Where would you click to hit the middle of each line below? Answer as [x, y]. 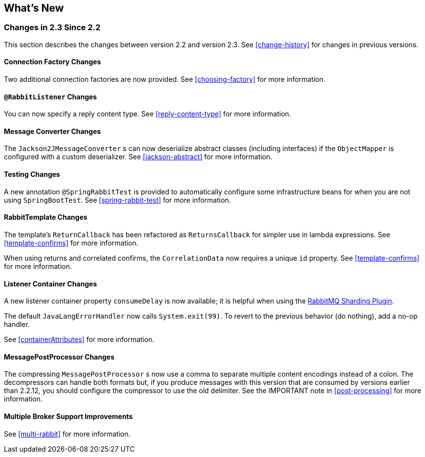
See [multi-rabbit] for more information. [67, 434]
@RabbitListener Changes [50, 96]
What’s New [34, 8]
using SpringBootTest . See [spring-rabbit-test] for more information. [117, 200]
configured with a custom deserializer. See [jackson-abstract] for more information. [138, 157]
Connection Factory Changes [53, 62]
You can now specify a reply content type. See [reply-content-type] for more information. [148, 114]
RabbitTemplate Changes [46, 217]
